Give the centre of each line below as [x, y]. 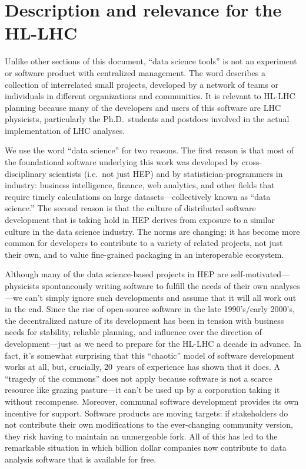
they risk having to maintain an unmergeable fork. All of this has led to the [141, 436]
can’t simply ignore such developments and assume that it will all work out [161, 297]
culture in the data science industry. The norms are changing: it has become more [152, 231]
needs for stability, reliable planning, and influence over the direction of [133, 332]
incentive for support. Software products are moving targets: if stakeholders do [147, 413]
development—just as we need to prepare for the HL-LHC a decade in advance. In [153, 343]
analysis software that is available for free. [81, 459]
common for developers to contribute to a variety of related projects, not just [144, 243]
